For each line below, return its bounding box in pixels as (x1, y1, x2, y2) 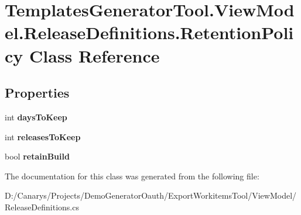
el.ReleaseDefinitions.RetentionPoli (5, 20, 294, 44)
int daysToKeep (5, 110, 67, 123)
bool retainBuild (5, 150, 70, 162)
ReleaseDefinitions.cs (5, 200, 79, 213)
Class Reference (29, 43, 160, 67)
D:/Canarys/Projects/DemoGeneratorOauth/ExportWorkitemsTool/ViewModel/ (5, 189, 297, 202)
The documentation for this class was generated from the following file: (5, 169, 259, 182)
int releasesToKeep (5, 130, 81, 143)
